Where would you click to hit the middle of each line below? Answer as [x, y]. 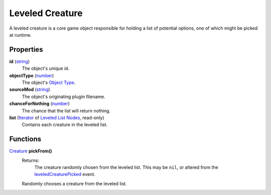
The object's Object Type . [49, 82]
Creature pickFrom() [31, 151]
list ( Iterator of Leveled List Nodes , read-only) [57, 118]
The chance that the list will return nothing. [66, 111]
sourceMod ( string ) [30, 89]
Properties [26, 50]
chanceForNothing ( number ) [40, 104]
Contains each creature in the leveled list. [65, 125]
